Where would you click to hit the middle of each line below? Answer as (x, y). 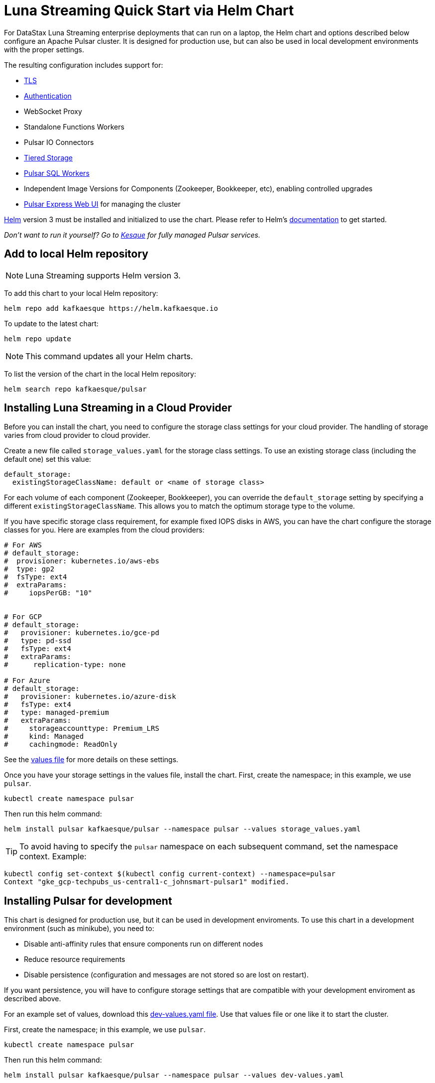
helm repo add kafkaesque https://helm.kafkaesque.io (111, 308)
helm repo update (38, 338)
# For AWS (23, 545)
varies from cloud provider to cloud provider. (77, 435)
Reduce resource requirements (75, 959)
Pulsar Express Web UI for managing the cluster (102, 204)
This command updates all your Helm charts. (109, 356)
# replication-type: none (65, 665)
